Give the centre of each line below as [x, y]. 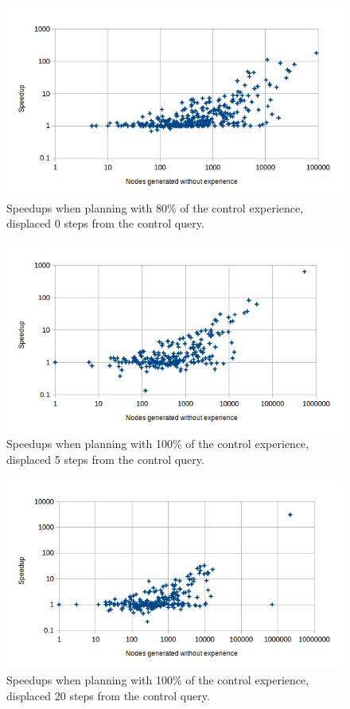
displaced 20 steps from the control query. [108, 695]
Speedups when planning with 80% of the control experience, [155, 207]
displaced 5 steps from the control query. [105, 459]
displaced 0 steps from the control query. [105, 223]
